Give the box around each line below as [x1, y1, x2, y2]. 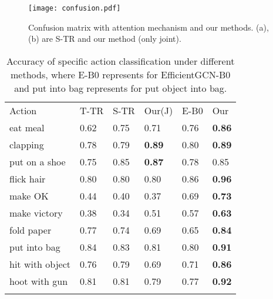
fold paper [9, 222, 52, 237]
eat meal [9, 120, 45, 134]
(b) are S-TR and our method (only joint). [28, 32, 181, 45]
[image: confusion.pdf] [28, 4, 121, 12]
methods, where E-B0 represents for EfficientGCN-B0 [11, 67, 231, 81]
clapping [9, 137, 44, 151]
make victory [9, 205, 63, 220]
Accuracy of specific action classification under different [6, 54, 235, 68]
